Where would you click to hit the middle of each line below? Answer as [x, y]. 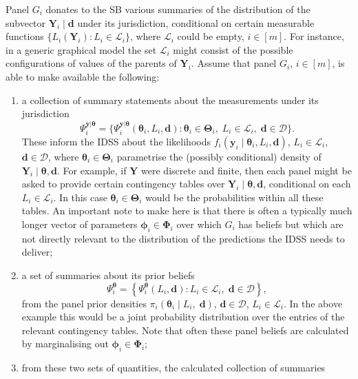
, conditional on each [307, 184]
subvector [26, 22]
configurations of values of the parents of [91, 63]
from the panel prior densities [84, 303]
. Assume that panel [234, 63]
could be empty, [211, 36]
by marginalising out [65, 344]
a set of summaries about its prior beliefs [108, 275]
